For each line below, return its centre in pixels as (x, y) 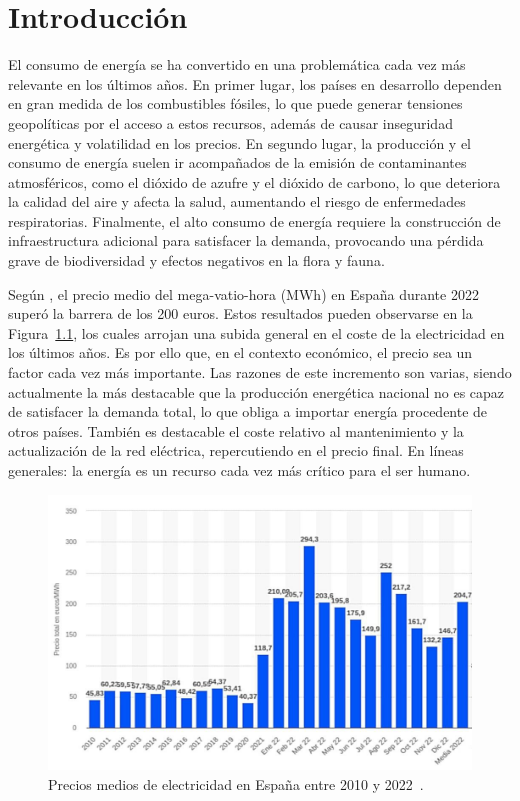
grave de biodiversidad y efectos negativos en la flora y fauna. (196, 260)
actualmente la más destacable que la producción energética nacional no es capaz (256, 391)
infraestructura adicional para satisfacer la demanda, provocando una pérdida (246, 240)
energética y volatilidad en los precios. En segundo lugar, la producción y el (239, 142)
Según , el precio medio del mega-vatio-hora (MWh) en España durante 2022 (243, 293)
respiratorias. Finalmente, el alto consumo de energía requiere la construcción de (254, 220)
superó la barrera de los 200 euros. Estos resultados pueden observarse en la (240, 313)
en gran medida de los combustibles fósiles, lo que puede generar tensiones (235, 103)
